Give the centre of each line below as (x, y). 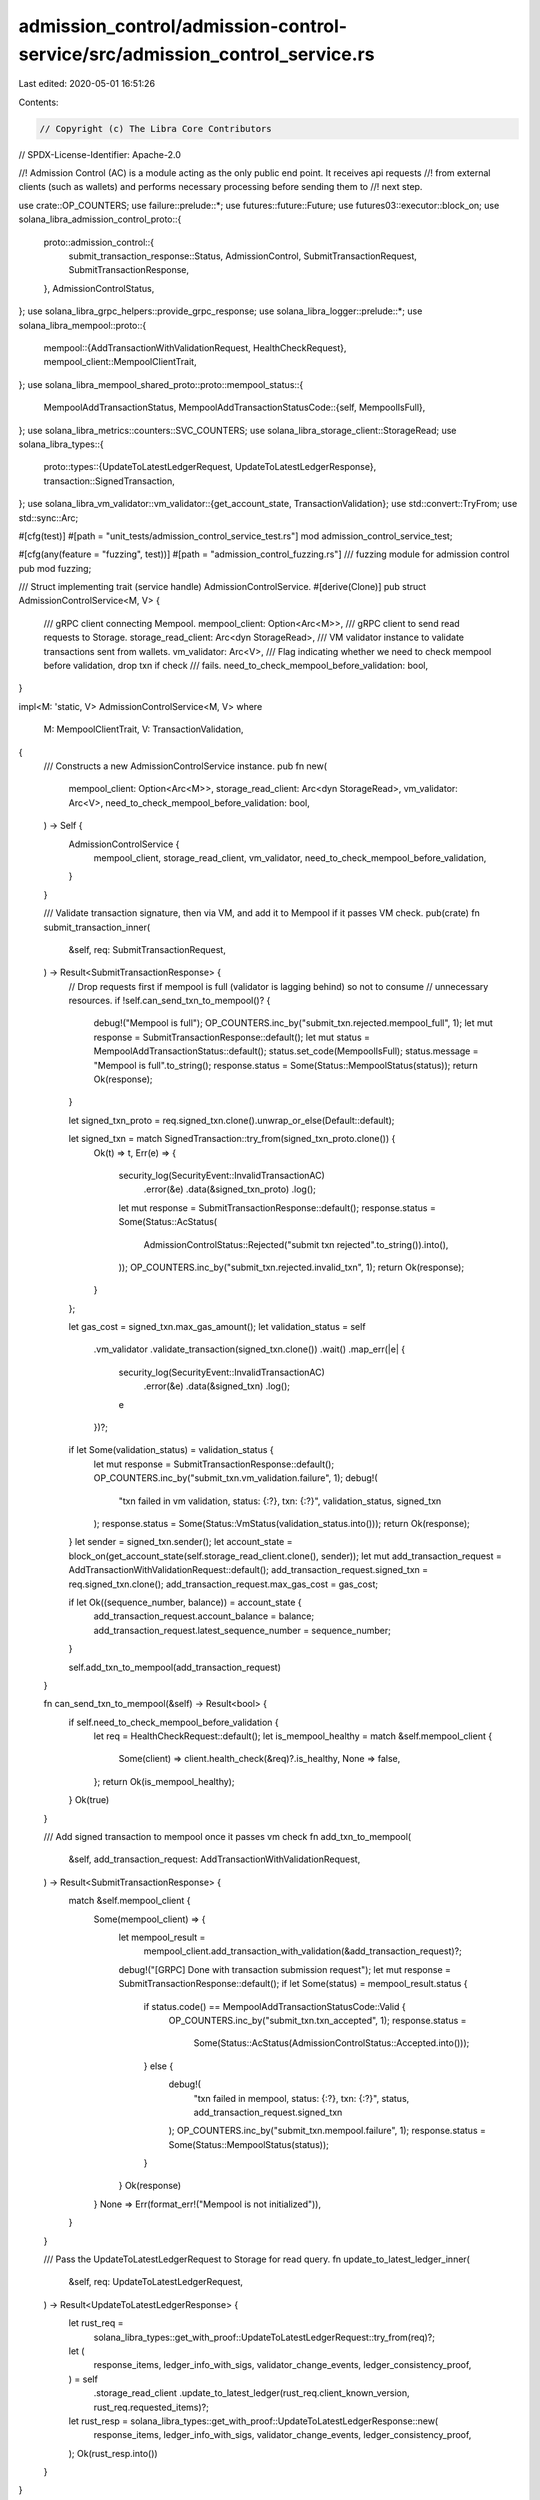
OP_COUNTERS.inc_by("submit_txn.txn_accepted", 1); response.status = (317, 2020)
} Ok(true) (89, 1800)
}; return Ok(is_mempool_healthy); (164, 1781)
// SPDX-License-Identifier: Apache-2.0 (100, 154)
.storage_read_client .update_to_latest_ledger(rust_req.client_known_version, (251, 2393)
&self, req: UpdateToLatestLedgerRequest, (156, 2282)
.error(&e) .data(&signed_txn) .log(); (216, 1386)
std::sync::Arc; (48, 517)
